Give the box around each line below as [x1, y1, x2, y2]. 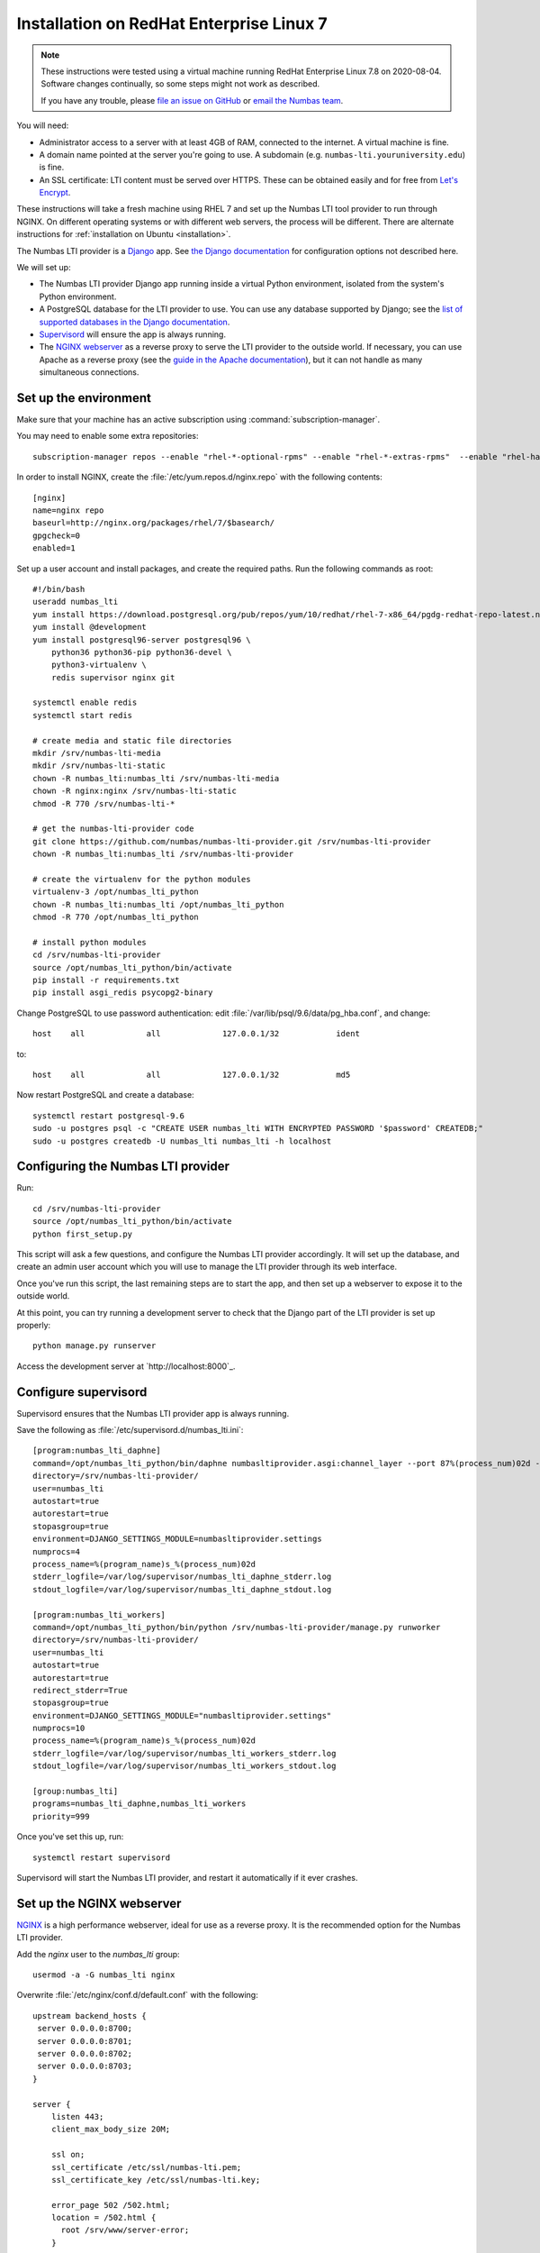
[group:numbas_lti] [32, 1786, 119, 1797]
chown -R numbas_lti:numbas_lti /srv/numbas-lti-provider [32, 849, 294, 860]
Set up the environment [16, 390, 152, 406]
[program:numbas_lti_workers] [32, 1610, 166, 1619]
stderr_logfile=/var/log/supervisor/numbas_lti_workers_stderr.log [32, 1748, 337, 1758]
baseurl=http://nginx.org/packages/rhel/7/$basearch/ [32, 518, 274, 528]
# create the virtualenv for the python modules [32, 874, 251, 884]
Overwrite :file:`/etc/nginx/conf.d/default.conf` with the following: [16, 1990, 258, 2001]
